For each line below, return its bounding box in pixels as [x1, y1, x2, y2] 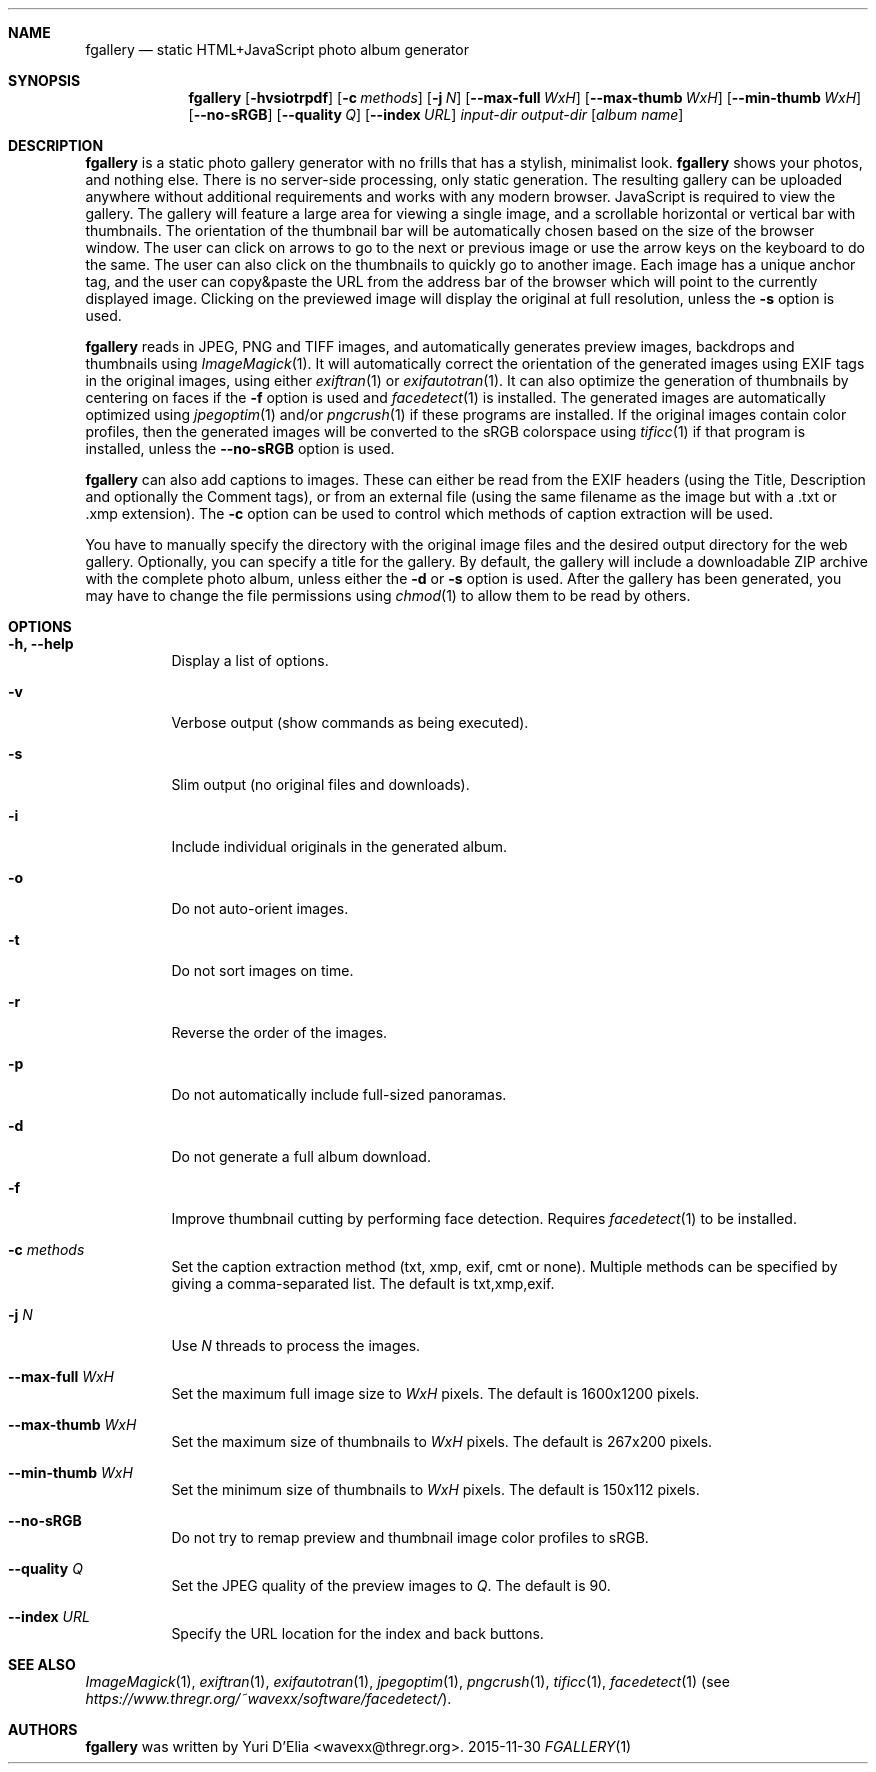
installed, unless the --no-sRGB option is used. [85, 440, 395, 457]
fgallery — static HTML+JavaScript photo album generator [85, 41, 469, 58]
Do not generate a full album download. [171, 1148, 431, 1165]
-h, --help [8, 635, 74, 652]
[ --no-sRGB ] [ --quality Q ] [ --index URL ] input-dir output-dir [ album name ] [188, 106, 684, 123]
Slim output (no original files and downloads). [171, 776, 470, 793]
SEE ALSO [8, 1656, 76, 1673]
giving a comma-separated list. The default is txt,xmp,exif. [171, 1275, 555, 1292]
